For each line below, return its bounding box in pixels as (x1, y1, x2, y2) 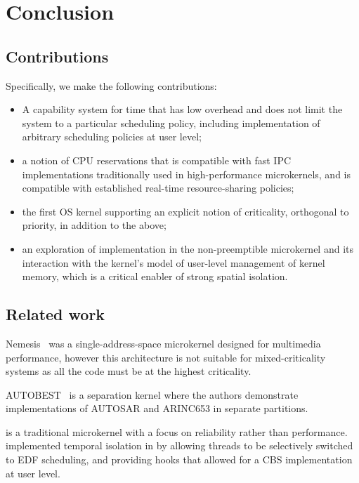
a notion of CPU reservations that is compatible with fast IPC (22, 152, 292, 167)
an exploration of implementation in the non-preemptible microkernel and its (22, 241, 354, 256)
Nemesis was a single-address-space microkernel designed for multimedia (6, 336, 321, 350)
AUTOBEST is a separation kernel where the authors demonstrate (6, 387, 299, 402)
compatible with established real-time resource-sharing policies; (22, 180, 294, 195)
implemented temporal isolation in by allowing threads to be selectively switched (6, 438, 353, 453)
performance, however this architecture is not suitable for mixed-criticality (6, 350, 326, 364)
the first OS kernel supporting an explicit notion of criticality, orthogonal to (22, 204, 349, 218)
